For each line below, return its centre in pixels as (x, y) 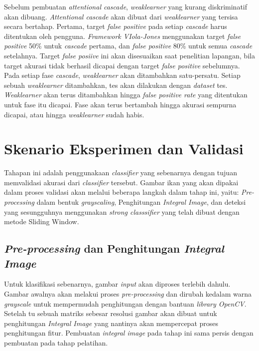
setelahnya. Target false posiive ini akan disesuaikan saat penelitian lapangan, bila (129, 55)
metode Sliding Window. (42, 221)
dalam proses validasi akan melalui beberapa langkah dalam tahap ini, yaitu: (122, 192)
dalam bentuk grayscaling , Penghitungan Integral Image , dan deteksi (141, 202)
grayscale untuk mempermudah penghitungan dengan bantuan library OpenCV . (125, 303)
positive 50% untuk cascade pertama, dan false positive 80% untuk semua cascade (128, 46)
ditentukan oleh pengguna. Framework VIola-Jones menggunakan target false (123, 36)
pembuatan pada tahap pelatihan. (56, 342)
